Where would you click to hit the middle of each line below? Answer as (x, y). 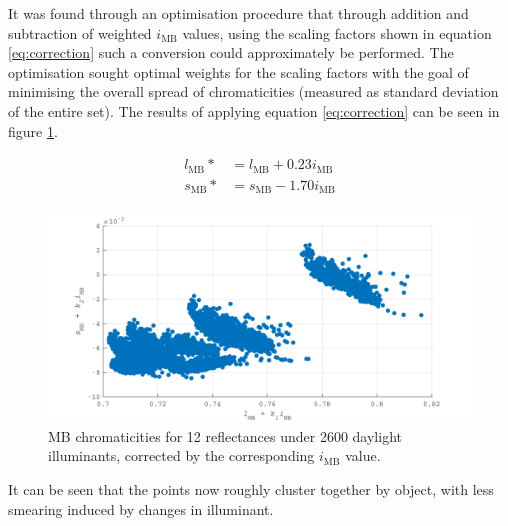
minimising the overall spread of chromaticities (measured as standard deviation (253, 91)
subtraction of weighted (80, 32)
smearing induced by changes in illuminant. (141, 508)
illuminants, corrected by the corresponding (181, 455)
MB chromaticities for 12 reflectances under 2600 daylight (225, 435)
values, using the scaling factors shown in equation (337, 32)
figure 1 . (33, 130)
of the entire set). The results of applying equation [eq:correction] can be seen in (254, 110)
